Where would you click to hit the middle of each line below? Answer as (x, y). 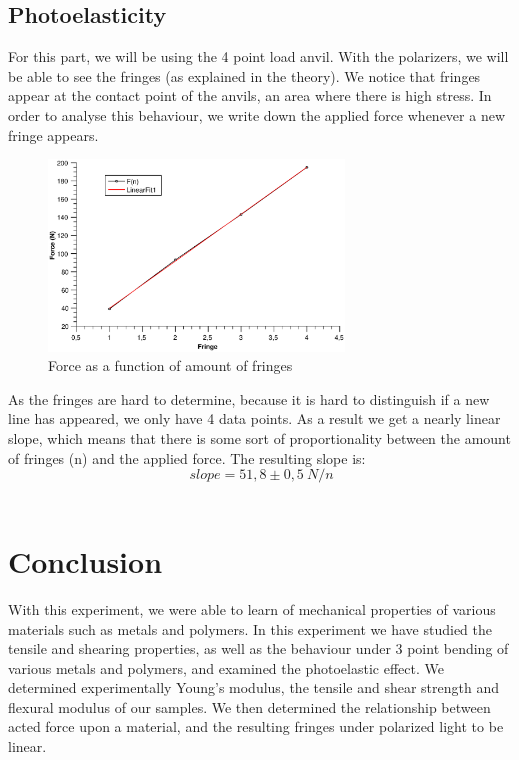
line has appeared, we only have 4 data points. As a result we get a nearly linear (254, 418)
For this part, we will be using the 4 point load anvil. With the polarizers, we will (258, 56)
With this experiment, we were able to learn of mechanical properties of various (252, 608)
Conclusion (85, 560)
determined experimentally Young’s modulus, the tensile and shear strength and (253, 687)
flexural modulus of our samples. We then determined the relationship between (249, 706)
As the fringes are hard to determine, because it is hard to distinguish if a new (249, 398)
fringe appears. (53, 134)
